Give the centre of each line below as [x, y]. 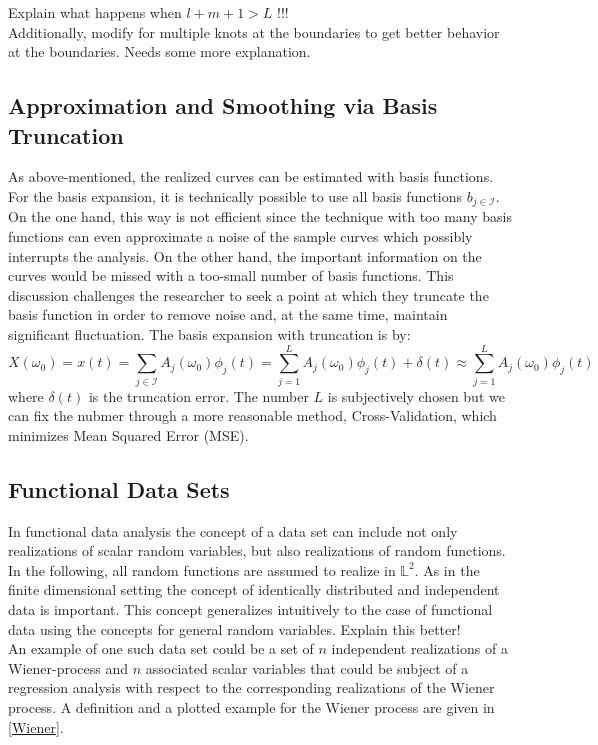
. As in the [447, 569]
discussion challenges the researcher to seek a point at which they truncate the [248, 294]
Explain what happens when [95, 12]
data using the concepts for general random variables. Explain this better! [234, 628]
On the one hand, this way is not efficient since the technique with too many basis [260, 216]
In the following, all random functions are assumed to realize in [202, 569]
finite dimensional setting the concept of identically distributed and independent [254, 589]
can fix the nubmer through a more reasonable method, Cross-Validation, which [252, 415]
